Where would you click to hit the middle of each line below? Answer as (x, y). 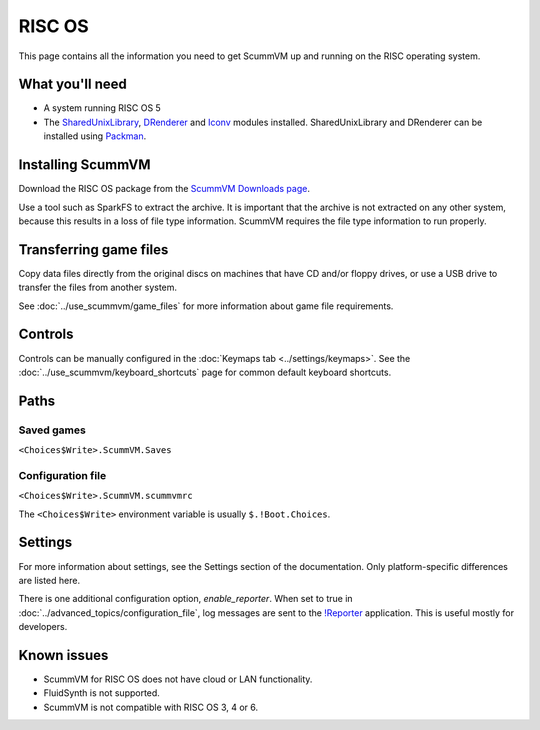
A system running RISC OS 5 (102, 108)
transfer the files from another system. (98, 287)
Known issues (63, 655)
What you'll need (72, 84)
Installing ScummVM (84, 165)
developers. (43, 627)
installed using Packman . (95, 136)
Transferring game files (93, 249)
